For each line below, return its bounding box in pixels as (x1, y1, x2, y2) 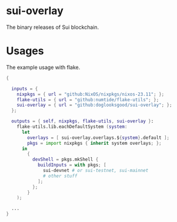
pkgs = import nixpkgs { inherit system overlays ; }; (27, 140, 162, 146)
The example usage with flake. (6, 64, 81, 71)
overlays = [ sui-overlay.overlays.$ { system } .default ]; (27, 134, 169, 141)
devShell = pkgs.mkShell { (32, 157, 99, 163)
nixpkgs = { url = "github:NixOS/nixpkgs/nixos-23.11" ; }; (16, 91, 165, 97)
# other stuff (43, 173, 78, 179)
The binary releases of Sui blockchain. (6, 24, 99, 31)
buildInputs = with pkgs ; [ (37, 162, 107, 168)
